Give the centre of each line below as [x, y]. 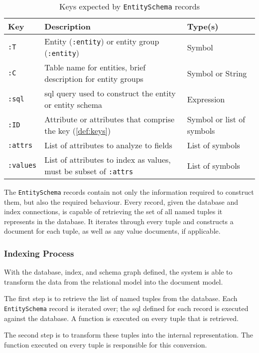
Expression [206, 99]
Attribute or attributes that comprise [110, 119]
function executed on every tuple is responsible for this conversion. [106, 344]
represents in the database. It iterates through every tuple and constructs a [119, 221]
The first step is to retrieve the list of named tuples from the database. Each [121, 298]
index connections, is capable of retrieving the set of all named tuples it [113, 211]
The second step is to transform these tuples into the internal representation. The [129, 335]
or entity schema [73, 105]
